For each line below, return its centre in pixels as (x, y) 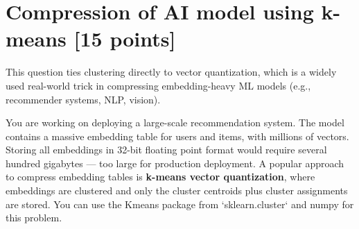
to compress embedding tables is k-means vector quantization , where (160, 177)
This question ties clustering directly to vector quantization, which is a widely (171, 72)
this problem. (34, 218)
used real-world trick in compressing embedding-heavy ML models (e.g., (158, 85)
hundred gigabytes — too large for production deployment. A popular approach (175, 163)
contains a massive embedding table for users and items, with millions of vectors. (177, 136)
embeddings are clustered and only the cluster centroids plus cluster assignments (177, 190)
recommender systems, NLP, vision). (83, 99)
